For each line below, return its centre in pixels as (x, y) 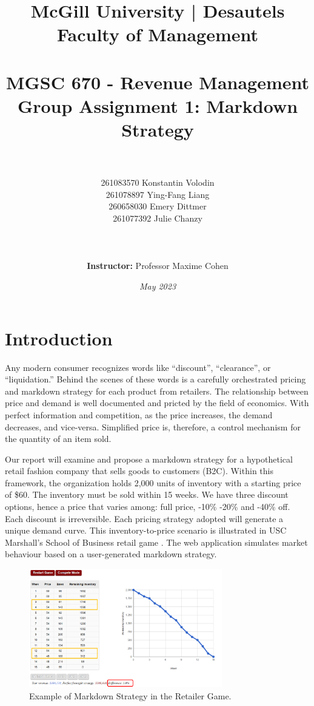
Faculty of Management (158, 34)
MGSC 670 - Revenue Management (158, 82)
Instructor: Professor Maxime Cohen (158, 266)
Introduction (59, 338)
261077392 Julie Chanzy (158, 218)
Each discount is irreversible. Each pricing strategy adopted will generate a (144, 518)
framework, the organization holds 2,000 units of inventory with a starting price (153, 482)
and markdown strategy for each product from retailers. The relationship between (157, 391)
